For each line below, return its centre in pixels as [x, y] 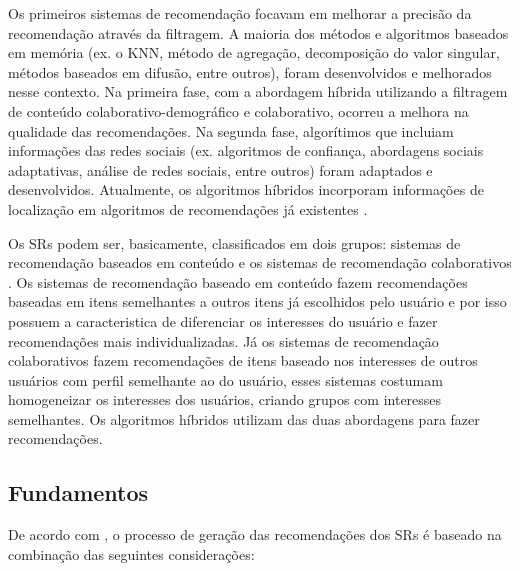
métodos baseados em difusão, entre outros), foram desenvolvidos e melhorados [250, 71]
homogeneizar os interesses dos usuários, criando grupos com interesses [225, 399]
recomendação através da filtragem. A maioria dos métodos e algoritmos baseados [258, 32]
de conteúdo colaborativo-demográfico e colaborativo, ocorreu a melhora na [238, 110]
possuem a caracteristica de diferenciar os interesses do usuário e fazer [223, 320]
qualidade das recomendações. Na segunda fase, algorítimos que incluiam [231, 130]
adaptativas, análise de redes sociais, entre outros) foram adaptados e [220, 169]
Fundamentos [78, 492]
